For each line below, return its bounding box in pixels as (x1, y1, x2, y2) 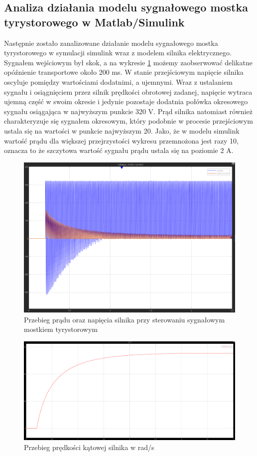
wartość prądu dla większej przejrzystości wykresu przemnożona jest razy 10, (4, 135, 239, 146)
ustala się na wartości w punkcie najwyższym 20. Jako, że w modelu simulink (4, 125, 240, 136)
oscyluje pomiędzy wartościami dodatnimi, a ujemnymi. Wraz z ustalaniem (4, 76, 233, 87)
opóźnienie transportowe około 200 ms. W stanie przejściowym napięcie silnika (4, 67, 244, 77)
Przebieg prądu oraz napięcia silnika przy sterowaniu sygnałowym (24, 314, 225, 324)
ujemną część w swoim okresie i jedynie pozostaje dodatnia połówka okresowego (4, 96, 248, 107)
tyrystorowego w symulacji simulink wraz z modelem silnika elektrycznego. (4, 47, 232, 58)
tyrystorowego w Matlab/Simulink (4, 14, 185, 29)
